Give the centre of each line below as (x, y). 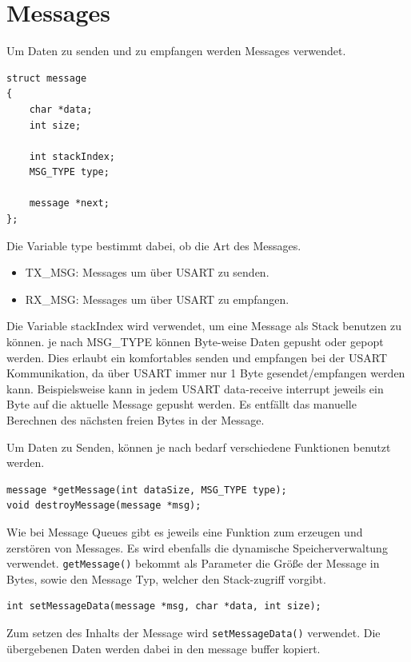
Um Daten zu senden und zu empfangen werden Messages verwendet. (176, 51)
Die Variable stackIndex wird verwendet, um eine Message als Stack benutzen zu (204, 326)
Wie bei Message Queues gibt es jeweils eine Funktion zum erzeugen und (185, 531)
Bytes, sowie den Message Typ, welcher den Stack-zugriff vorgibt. (166, 578)
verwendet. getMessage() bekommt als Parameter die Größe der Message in (193, 563)
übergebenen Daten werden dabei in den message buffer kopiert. (164, 648)
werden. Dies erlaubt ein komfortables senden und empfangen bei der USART (197, 357)
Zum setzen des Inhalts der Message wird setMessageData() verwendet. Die (194, 632)
